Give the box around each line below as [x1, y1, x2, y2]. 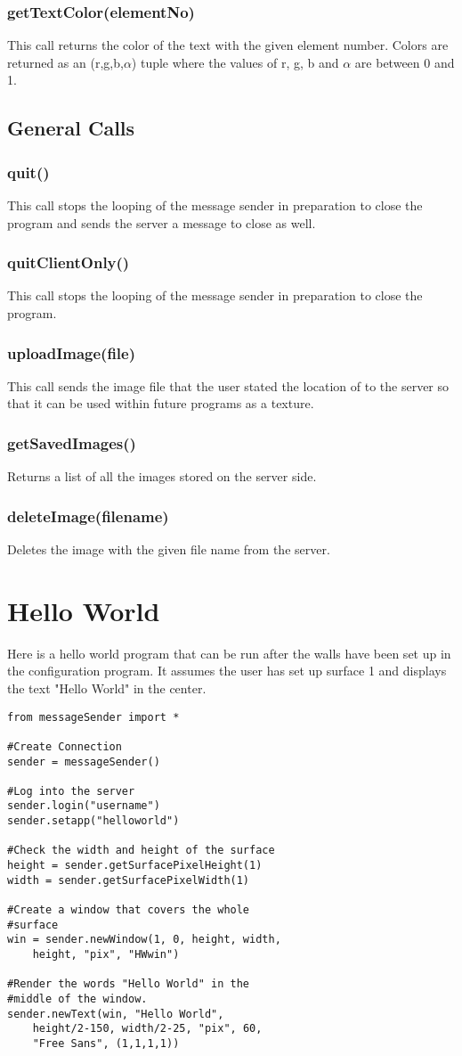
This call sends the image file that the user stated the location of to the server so [7, 376, 450, 395]
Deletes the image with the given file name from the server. [7, 540, 330, 559]
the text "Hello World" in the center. [7, 678, 207, 697]
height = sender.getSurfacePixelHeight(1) [7, 859, 263, 872]
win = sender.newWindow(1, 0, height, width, [7, 933, 281, 946]
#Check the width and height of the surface [7, 844, 275, 857]
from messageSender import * [7, 710, 180, 724]
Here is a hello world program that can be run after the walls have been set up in [7, 643, 451, 662]
